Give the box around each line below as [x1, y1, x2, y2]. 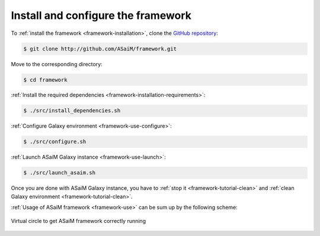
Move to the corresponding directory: [11, 60, 103, 67]
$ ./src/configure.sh [23, 138, 87, 145]
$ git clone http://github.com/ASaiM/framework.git [23, 45, 177, 52]
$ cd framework [23, 76, 68, 83]
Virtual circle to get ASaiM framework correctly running [11, 217, 146, 224]
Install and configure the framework [11, 9, 192, 22]
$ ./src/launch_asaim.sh [23, 169, 96, 176]
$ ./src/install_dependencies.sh [23, 107, 121, 114]
